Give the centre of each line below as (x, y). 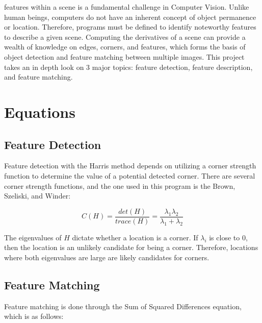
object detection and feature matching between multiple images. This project (124, 56)
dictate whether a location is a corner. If (135, 237)
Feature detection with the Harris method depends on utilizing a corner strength (130, 166)
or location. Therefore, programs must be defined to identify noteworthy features (130, 27)
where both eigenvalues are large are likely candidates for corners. (107, 257)
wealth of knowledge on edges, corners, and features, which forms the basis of (125, 47)
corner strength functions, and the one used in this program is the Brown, (120, 185)
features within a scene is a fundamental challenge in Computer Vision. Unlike (127, 7)
